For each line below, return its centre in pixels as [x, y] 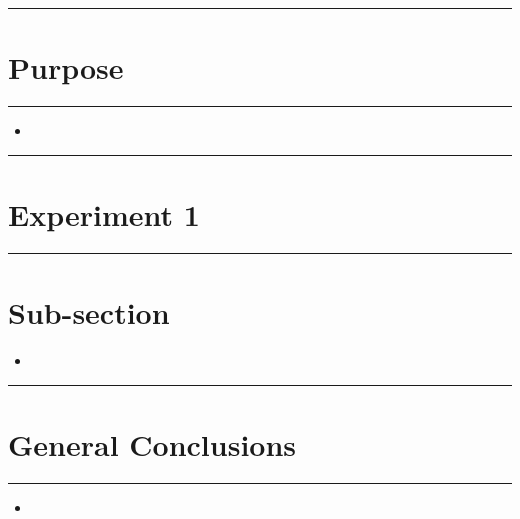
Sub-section [89, 312]
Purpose [66, 67]
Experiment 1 [104, 213]
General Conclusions [152, 443]
